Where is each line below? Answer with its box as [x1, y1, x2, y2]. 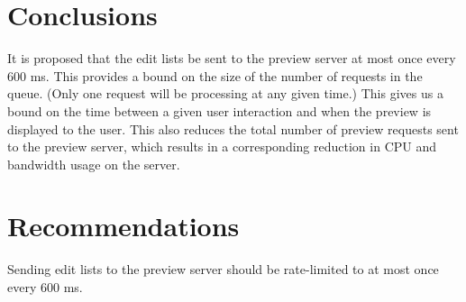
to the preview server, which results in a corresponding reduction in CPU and [7, 137, 437, 156]
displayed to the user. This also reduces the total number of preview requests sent [7, 119, 459, 138]
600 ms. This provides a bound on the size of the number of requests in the [7, 66, 423, 85]
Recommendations [7, 207, 240, 244]
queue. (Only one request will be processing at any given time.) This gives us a [7, 84, 443, 103]
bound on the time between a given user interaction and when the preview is [7, 101, 432, 120]
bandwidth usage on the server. [7, 154, 180, 173]
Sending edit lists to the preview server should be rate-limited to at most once [7, 260, 439, 279]
